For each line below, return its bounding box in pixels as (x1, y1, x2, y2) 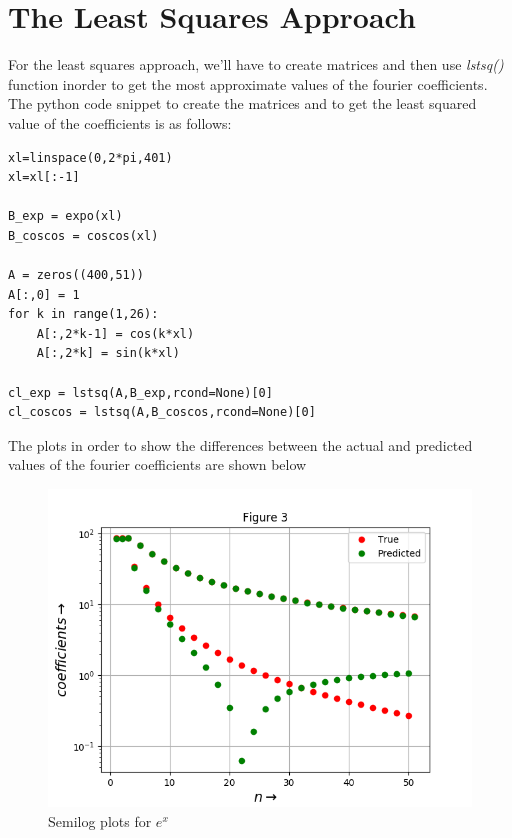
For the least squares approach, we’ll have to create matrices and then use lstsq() (8, 54, 504, 75)
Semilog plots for (48, 810, 152, 831)
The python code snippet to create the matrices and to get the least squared (8, 93, 477, 114)
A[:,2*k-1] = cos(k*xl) (36, 326, 195, 341)
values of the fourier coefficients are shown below (8, 454, 307, 475)
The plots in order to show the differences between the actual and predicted (8, 434, 473, 455)
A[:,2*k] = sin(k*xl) (36, 346, 180, 361)
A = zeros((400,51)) (8, 268, 145, 283)
